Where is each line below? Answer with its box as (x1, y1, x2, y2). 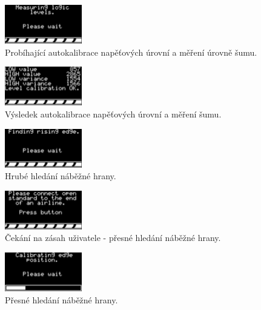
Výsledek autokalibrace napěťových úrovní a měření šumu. (5, 107, 222, 120)
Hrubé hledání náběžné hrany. (5, 170, 116, 182)
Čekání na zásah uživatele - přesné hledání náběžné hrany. (5, 231, 221, 244)
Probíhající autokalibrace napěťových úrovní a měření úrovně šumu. (5, 45, 257, 58)
